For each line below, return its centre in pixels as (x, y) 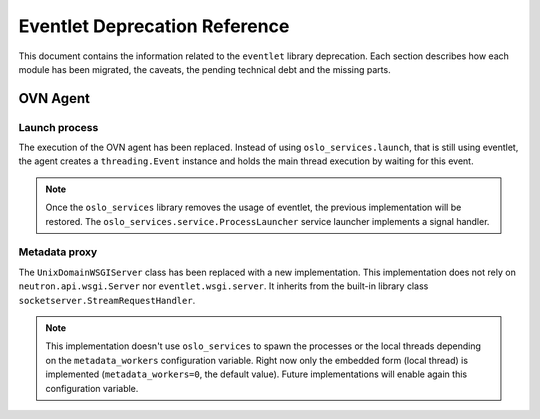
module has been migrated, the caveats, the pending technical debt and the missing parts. (204, 69)
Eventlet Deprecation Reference (154, 26)
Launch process (58, 127)
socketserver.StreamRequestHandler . (107, 300)
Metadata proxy (58, 252)
